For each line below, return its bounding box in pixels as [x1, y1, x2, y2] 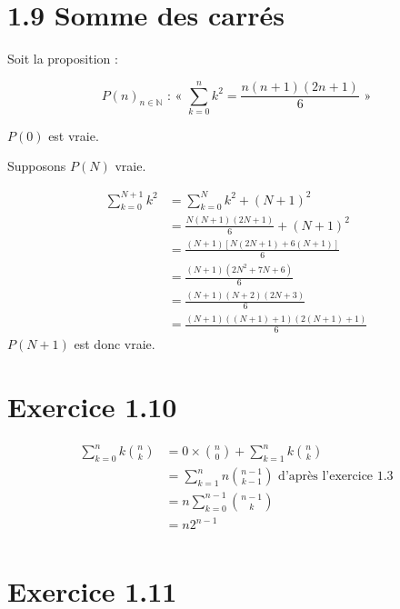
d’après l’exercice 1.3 [278, 470, 394, 484]
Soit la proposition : [7, 49, 118, 68]
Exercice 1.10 [7, 388, 177, 424]
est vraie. [48, 125, 99, 145]
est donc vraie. [74, 334, 155, 354]
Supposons [7, 156, 66, 175]
